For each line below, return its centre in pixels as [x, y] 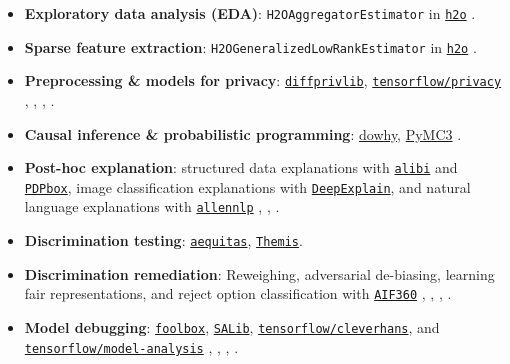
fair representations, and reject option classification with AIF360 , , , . [238, 293]
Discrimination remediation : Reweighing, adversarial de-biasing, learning [259, 273]
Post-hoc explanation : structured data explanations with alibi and [241, 167]
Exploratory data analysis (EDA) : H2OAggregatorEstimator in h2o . [250, 13]
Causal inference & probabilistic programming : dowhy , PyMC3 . [243, 133]
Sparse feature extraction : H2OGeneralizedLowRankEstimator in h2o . [250, 46]
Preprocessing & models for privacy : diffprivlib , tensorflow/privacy [263, 80]
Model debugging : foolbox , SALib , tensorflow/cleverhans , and [232, 327]
